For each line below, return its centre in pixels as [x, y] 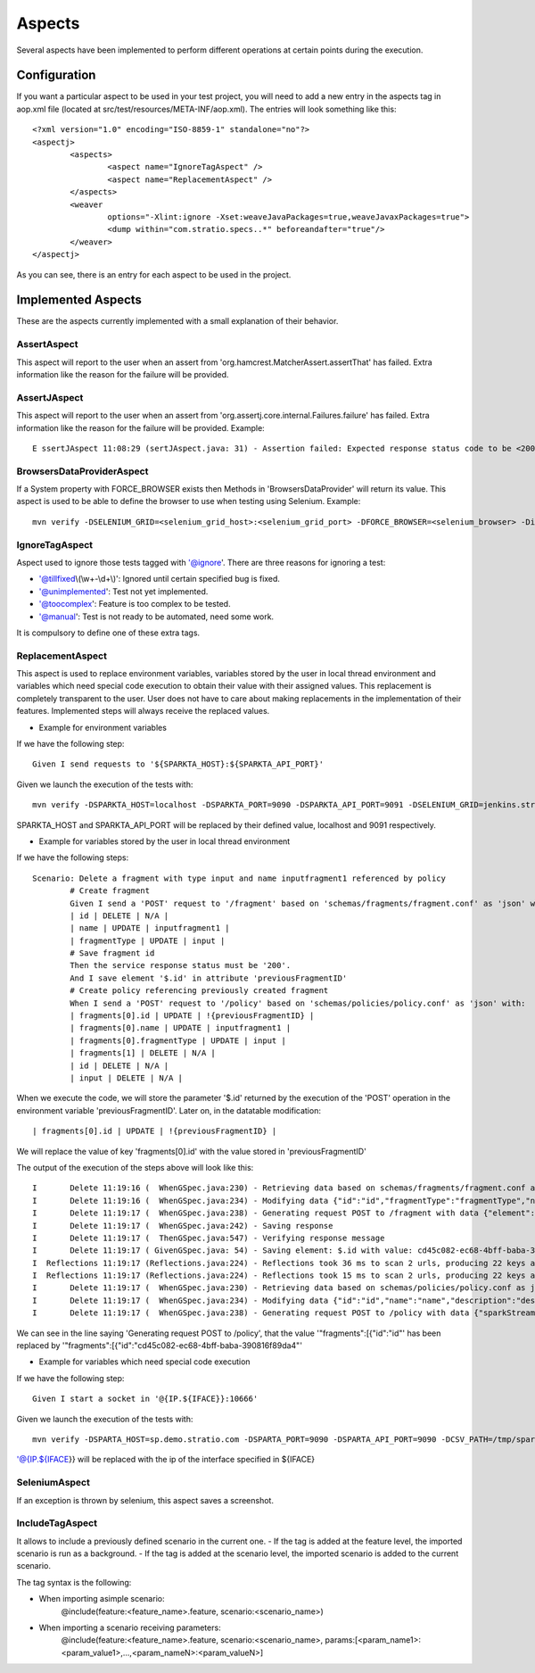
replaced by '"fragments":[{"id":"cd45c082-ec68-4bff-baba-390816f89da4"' [160, 1346]
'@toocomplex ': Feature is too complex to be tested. [135, 604]
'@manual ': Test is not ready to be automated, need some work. [156, 617]
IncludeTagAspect [57, 1523]
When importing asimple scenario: [102, 1599]
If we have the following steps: [73, 857]
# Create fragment [110, 891]
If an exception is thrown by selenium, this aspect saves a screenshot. [145, 1500]
